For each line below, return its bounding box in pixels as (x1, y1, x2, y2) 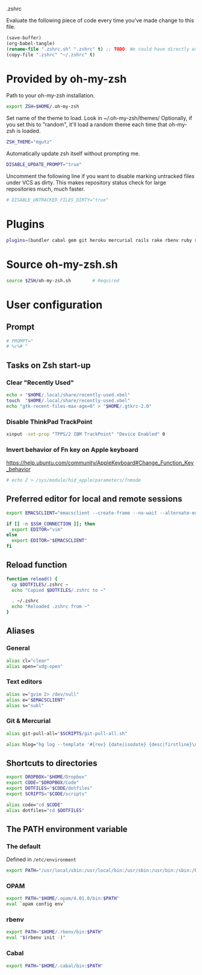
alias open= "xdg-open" (6, 663, 63, 669)
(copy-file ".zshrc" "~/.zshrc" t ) (6, 51, 96, 58)
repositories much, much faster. (6, 185, 85, 192)
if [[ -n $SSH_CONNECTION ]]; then (6, 521, 96, 527)
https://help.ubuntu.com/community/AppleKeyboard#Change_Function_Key (6, 459, 194, 466)
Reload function (6, 560, 67, 570)
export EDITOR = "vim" (11, 526, 63, 533)
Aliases (6, 626, 35, 636)
